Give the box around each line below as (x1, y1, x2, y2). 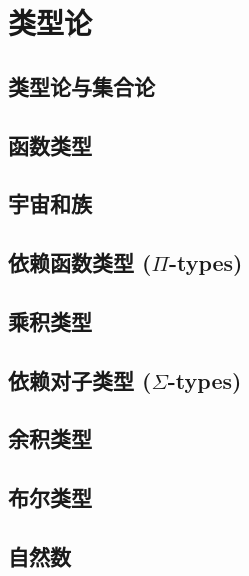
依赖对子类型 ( (8, 364, 152, 395)
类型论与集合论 (8, 70, 155, 101)
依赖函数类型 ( (8, 247, 152, 278)
